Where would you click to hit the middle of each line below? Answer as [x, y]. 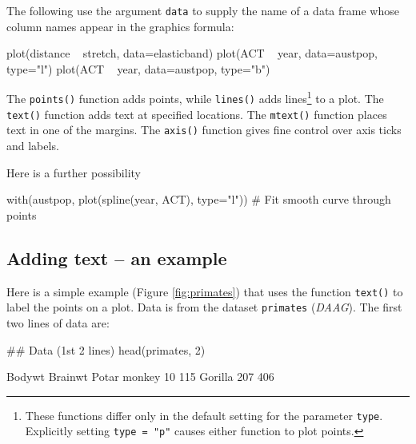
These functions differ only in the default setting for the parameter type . [204, 415]
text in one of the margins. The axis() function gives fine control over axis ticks [204, 130]
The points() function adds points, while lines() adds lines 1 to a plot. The [195, 97]
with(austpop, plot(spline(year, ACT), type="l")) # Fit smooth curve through [199, 199]
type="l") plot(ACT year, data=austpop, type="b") [138, 68]
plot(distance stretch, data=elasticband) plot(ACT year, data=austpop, [192, 53]
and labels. [33, 146]
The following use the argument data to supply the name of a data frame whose [203, 10]
